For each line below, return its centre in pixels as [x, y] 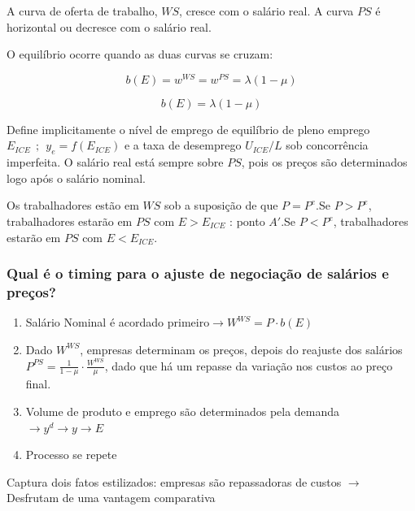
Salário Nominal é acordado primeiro [118, 322]
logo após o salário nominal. [76, 178]
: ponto [247, 221]
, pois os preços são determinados [324, 162]
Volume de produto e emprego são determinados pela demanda [183, 411]
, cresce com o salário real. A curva [266, 11]
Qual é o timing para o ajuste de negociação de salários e [198, 273]
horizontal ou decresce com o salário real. [109, 26]
